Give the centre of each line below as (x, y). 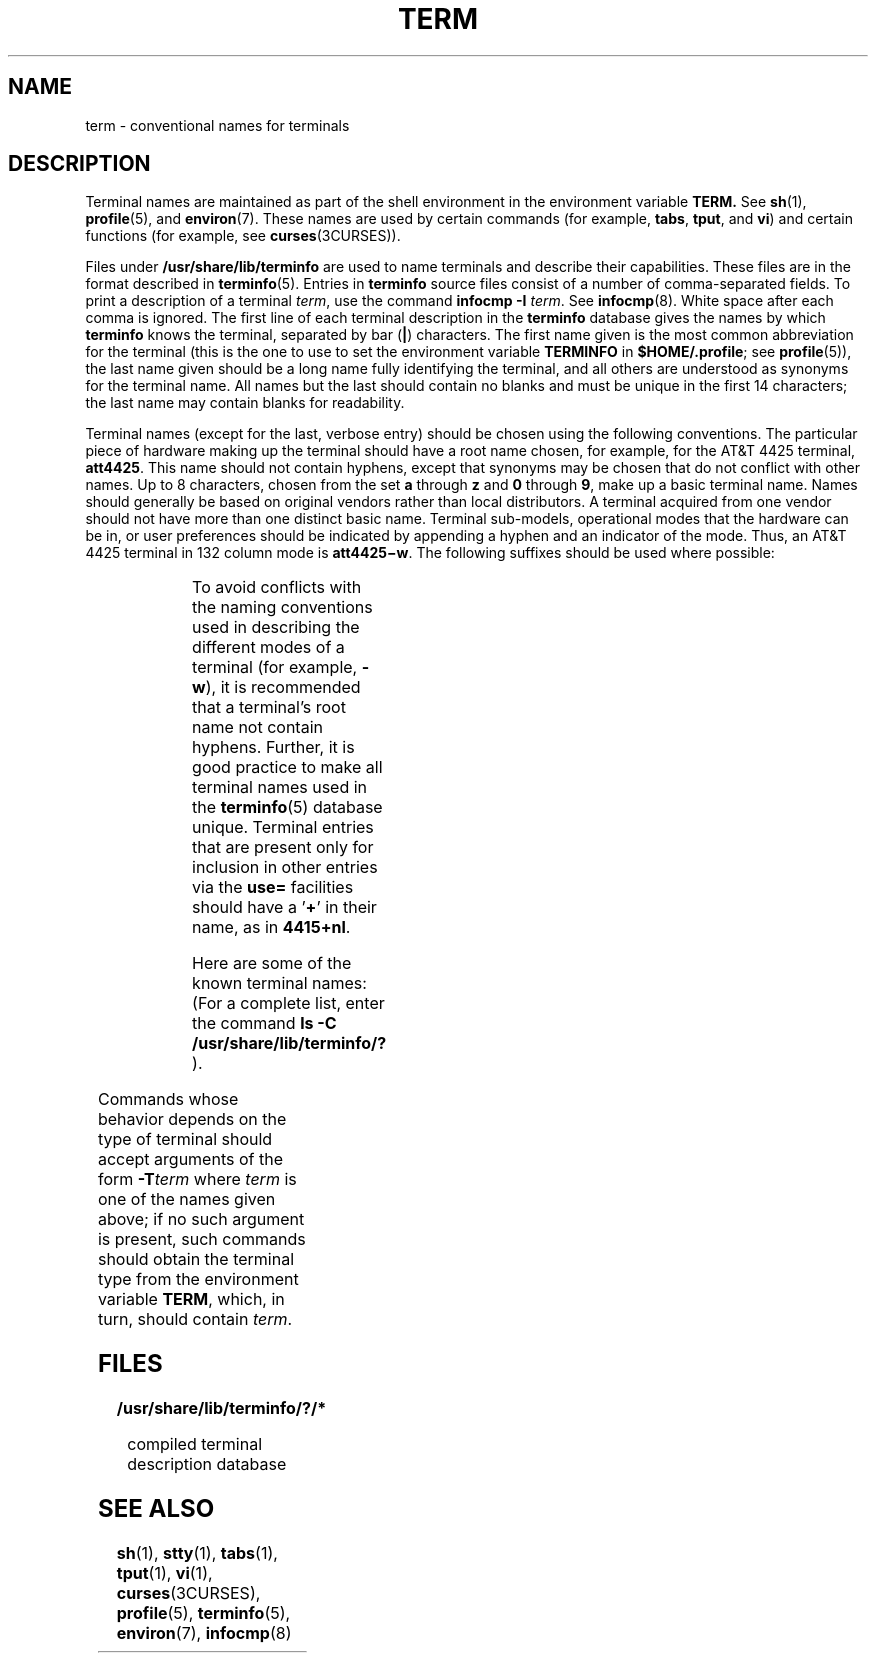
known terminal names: (279, 983)
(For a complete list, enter (288, 1003)
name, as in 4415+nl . (271, 927)
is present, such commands (201, 1239)
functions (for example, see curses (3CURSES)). (243, 236)
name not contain (257, 727)
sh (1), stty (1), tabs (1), (197, 1553)
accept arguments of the (190, 1159)
